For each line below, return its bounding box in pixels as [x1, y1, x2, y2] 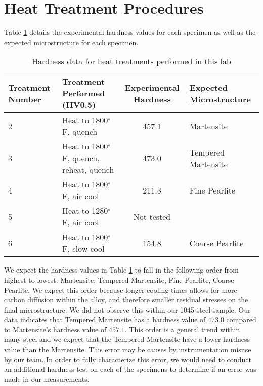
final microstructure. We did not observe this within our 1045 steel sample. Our [4, 304, 251, 315]
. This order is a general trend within [124, 324, 240, 334]
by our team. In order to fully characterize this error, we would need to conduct [4, 354, 251, 364]
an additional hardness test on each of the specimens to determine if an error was [4, 364, 256, 374]
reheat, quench [62, 164, 114, 176]
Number [8, 93, 42, 105]
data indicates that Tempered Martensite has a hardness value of [4, 314, 206, 325]
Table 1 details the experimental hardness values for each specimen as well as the [4, 27, 256, 37]
